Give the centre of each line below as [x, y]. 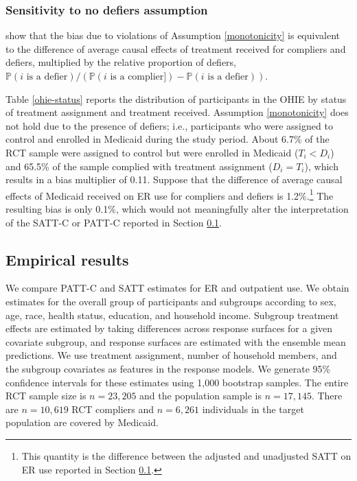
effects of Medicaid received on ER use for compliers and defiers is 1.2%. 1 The [170, 194]
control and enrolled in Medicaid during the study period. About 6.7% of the [168, 139]
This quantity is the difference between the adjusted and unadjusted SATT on [186, 455]
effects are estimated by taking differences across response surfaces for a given [169, 328]
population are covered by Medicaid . [82, 422]
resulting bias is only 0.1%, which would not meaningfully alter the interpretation [177, 209]
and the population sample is [200, 396]
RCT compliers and [113, 409]
